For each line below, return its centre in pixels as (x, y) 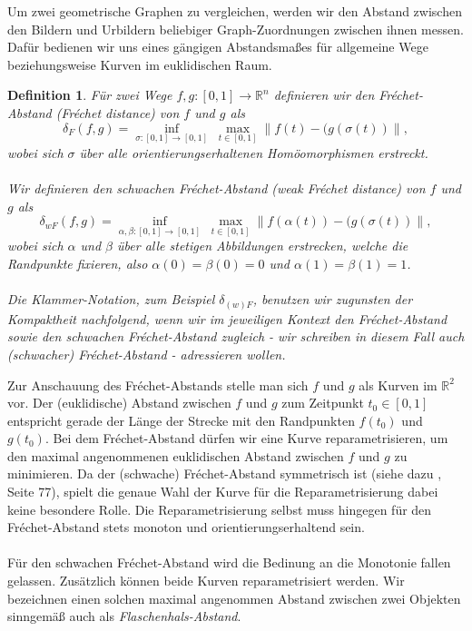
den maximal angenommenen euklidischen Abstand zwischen (176, 455)
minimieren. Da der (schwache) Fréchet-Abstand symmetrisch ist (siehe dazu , (225, 473)
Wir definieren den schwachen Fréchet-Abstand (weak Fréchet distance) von (216, 187)
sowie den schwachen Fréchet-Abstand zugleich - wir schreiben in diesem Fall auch (236, 336)
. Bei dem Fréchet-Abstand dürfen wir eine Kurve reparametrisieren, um (246, 438)
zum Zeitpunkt (323, 403)
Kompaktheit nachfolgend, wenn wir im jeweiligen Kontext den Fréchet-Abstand (227, 318)
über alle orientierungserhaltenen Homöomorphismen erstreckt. (254, 152)
